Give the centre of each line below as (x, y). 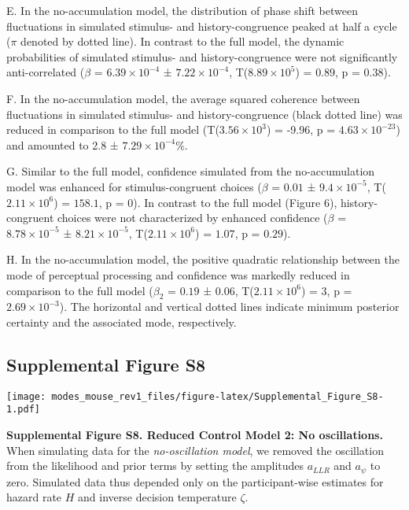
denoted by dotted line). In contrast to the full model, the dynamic (182, 41)
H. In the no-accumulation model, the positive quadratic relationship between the (203, 259)
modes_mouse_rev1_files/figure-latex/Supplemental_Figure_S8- (217, 396)
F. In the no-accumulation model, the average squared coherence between (183, 98)
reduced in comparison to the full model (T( (113, 129)
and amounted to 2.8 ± (63, 144)
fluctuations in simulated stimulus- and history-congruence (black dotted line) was (204, 114)
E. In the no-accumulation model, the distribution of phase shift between (182, 10)
